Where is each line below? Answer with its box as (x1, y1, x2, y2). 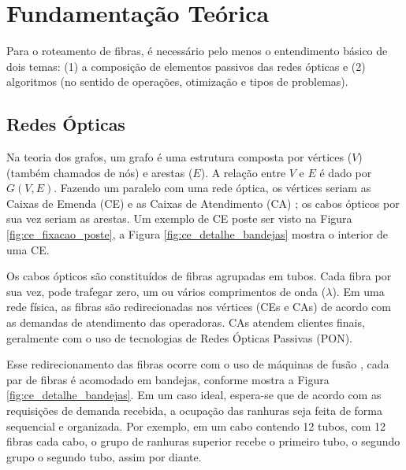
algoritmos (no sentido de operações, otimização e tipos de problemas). (6, 73, 348, 90)
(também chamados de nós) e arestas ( (6, 164, 193, 180)
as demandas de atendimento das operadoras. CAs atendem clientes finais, (6, 314, 365, 331)
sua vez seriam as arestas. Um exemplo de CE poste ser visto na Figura (6, 210, 352, 227)
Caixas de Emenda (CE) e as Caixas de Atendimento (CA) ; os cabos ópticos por (6, 194, 400, 211)
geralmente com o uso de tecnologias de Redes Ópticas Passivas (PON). (6, 329, 352, 346)
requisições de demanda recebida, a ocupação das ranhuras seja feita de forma (6, 402, 382, 419)
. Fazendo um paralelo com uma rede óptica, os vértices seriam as (54, 179, 371, 196)
